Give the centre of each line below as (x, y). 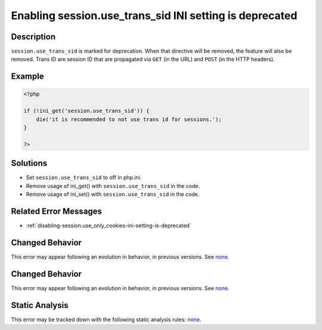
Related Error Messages (57, 211)
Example (27, 77)
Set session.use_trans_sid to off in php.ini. (84, 178)
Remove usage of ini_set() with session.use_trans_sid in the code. (113, 195)
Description (33, 37)
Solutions (29, 163)
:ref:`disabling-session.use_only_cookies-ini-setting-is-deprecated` (109, 225)
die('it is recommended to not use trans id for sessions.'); (129, 119)
